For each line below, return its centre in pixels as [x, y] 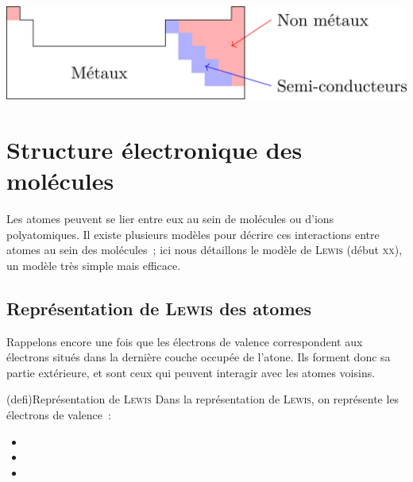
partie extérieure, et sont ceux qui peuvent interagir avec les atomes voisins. [191, 372]
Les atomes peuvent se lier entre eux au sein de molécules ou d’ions [170, 219]
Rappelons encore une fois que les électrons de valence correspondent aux [185, 341]
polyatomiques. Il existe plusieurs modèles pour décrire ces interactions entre [193, 234]
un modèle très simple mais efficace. [94, 265]
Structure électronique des [154, 149]
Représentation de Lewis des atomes [159, 308]
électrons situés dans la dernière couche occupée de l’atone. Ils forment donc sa [199, 357]
